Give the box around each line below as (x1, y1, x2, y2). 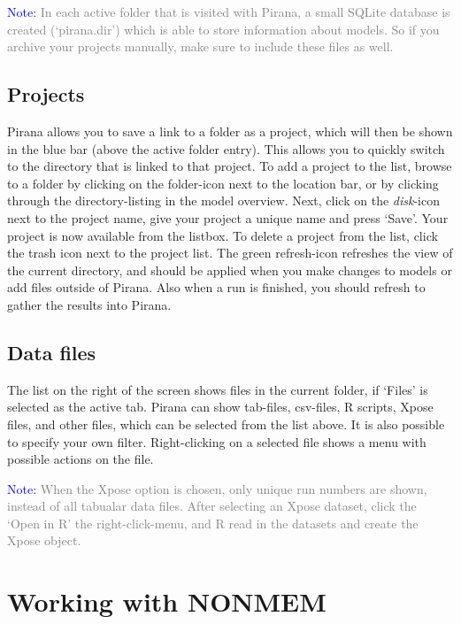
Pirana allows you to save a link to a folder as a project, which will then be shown (7, 121, 453, 140)
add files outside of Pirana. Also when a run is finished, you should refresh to (7, 278, 426, 297)
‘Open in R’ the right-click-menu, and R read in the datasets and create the (7, 513, 419, 532)
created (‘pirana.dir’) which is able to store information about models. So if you (7, 19, 440, 38)
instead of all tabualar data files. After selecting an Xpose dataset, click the (7, 497, 417, 515)
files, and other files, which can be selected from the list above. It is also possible (7, 414, 445, 433)
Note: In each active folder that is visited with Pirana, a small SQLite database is (7, 3, 450, 20)
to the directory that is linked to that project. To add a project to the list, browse (7, 157, 452, 175)
